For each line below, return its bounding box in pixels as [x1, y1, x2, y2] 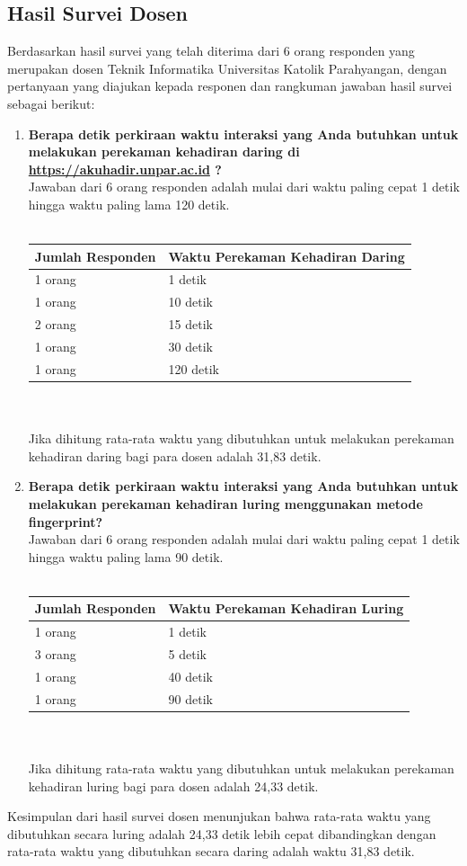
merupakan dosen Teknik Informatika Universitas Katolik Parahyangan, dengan [7, 58, 447, 77]
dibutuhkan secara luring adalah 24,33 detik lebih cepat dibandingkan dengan [7, 824, 436, 843]
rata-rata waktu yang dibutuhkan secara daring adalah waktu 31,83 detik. [7, 842, 415, 861]
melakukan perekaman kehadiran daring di [28, 142, 300, 161]
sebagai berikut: [7, 94, 95, 112]
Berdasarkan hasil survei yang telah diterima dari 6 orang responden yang [7, 41, 415, 60]
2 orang [34, 315, 76, 334]
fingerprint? [28, 512, 103, 531]
